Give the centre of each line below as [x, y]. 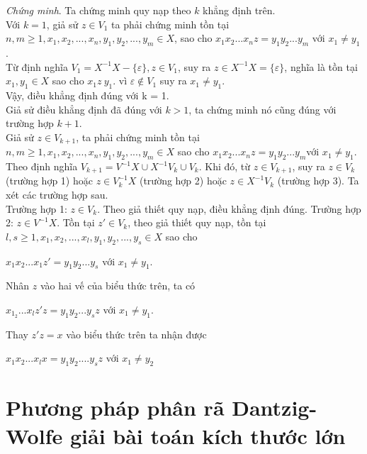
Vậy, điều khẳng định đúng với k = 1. [87, 95]
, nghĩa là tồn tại [321, 66]
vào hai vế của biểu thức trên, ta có [118, 286]
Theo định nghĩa [42, 166]
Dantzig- [275, 408]
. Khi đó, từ [225, 166]
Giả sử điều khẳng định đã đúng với [84, 109]
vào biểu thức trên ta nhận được [136, 334]
